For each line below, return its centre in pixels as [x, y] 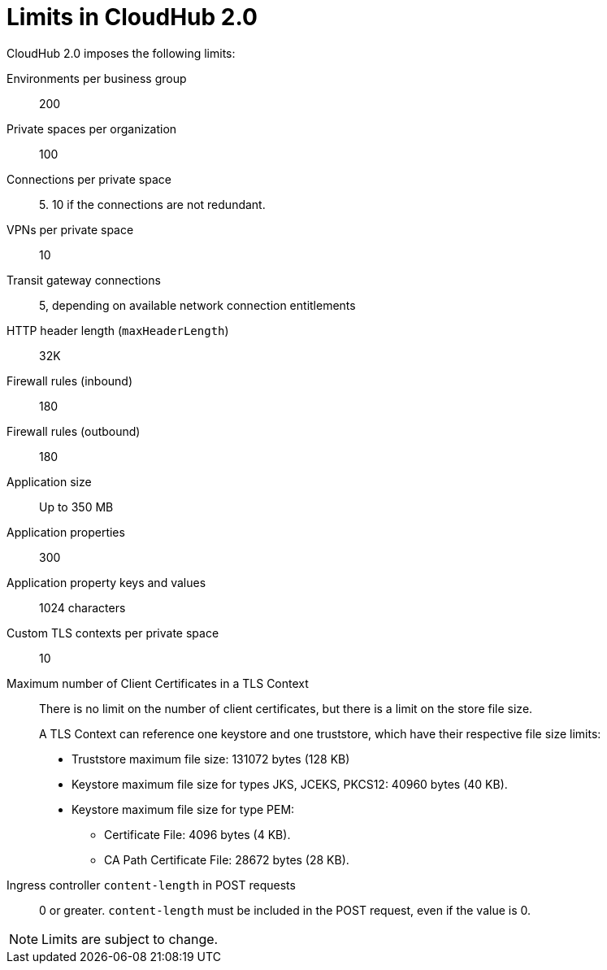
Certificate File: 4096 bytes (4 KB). [197, 834]
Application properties [66, 532]
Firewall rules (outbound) [74, 431]
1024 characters [82, 607]
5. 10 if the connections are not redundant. [152, 204]
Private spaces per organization [92, 128]
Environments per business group [97, 78]
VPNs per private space [70, 229]
